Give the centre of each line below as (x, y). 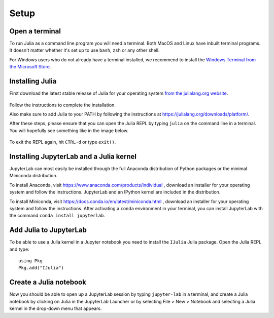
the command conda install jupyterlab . (57, 216)
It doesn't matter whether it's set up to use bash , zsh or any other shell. (84, 50)
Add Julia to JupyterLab (48, 230)
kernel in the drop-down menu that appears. (56, 308)
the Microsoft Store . (30, 67)
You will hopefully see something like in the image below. (69, 130)
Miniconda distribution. (33, 176)
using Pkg (30, 261)
